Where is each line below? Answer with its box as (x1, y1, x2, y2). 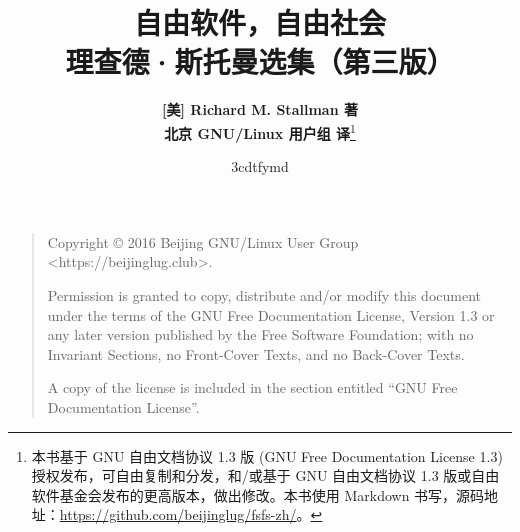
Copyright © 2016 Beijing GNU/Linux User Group (47, 231, 359, 252)
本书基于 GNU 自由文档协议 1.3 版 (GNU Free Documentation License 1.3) (31, 445, 503, 466)
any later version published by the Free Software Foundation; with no (47, 324, 474, 345)
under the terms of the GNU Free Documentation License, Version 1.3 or (47, 304, 495, 325)
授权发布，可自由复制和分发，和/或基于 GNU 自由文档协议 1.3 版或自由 (31, 465, 500, 486)
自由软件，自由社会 (133, 2, 386, 43)
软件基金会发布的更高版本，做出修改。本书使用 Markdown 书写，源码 (31, 484, 485, 505)
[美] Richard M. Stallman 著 (162, 99, 358, 120)
